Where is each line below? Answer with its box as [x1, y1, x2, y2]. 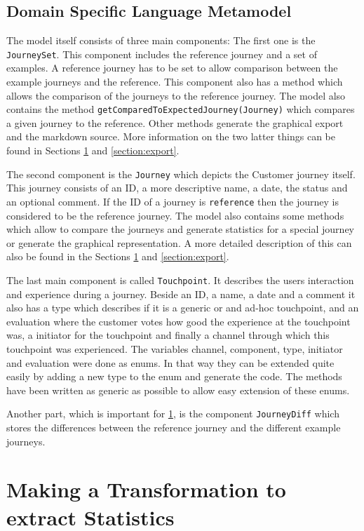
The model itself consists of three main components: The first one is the [6, 33, 316, 48]
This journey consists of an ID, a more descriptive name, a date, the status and [6, 180, 348, 195]
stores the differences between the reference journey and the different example [6, 420, 341, 435]
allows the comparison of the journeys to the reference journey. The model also [6, 88, 346, 102]
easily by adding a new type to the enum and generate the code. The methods [6, 369, 342, 384]
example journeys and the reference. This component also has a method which [6, 74, 343, 89]
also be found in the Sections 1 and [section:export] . [6, 249, 229, 264]
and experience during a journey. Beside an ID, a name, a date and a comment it [6, 286, 356, 301]
